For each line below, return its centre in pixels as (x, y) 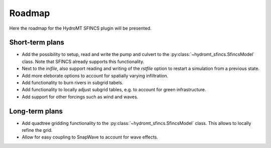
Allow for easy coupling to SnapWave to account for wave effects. (90, 137)
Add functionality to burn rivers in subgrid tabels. (73, 83)
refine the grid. (37, 130)
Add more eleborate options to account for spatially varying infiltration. (95, 76)
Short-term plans (37, 43)
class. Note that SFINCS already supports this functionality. (83, 61)
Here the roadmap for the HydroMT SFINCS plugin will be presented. (80, 28)
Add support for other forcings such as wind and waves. (80, 97)
